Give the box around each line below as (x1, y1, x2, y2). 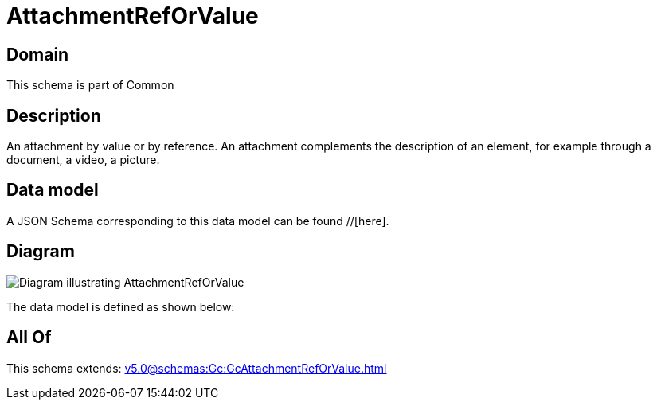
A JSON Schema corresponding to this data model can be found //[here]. (6, 213, 389, 228)
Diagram (6, 241, 75, 262)
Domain (6, 44, 69, 64)
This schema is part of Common (6, 78, 174, 92)
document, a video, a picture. (6, 153, 160, 167)
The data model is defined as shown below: (6, 299, 235, 314)
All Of (6, 327, 52, 348)
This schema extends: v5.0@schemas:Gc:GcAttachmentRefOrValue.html (6, 361, 387, 375)
